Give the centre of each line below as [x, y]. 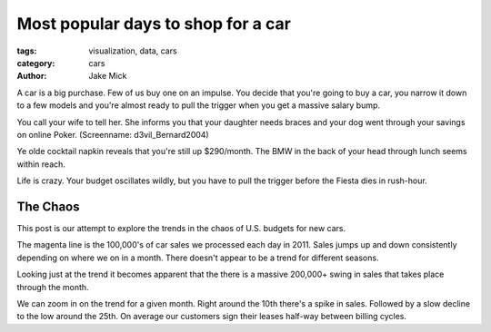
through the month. [53, 287]
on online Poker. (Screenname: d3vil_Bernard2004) [113, 134]
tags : [27, 51]
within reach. [41, 164]
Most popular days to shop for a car [154, 24]
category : [36, 63]
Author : [32, 76]
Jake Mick [108, 76]
